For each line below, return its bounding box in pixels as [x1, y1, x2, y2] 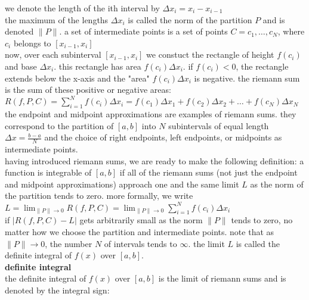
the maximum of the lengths [5, 13, 109, 26]
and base [5, 60, 37, 72]
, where [277, 25, 305, 37]
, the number [45, 237, 92, 249]
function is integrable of [5, 166, 92, 179]
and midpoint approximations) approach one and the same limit [5, 177, 239, 190]
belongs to [13, 36, 51, 49]
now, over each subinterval [5, 48, 101, 61]
